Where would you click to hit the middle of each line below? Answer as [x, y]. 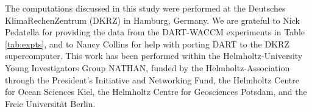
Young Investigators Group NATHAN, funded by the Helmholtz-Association [147, 67]
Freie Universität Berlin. [50, 103]
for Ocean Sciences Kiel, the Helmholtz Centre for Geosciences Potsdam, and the [156, 92]
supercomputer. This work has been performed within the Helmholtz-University [154, 56]
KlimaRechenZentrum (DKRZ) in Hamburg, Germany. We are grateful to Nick [152, 20]
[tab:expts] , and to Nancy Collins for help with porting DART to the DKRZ [147, 44]
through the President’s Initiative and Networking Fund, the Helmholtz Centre [152, 79]
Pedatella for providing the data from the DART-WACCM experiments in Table [155, 32]
